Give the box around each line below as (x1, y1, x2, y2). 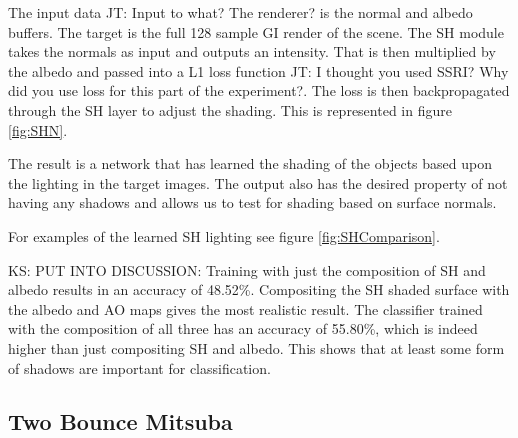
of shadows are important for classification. (8, 357, 271, 378)
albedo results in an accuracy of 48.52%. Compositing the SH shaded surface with (8, 279, 510, 300)
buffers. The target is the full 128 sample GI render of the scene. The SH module (8, 21, 504, 42)
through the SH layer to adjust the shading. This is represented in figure (8, 99, 452, 120)
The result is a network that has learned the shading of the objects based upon (8, 153, 492, 174)
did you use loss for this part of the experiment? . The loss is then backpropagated (8, 80, 510, 101)
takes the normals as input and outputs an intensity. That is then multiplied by (8, 41, 496, 62)
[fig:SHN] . (8, 119, 68, 140)
